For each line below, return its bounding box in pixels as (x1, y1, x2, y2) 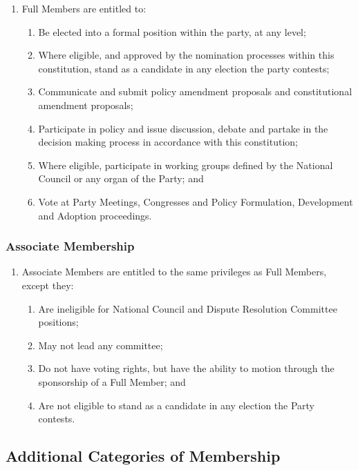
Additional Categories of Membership (6, 445, 281, 467)
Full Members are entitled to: (21, 1, 147, 15)
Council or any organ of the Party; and (38, 171, 204, 186)
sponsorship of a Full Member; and (38, 374, 186, 389)
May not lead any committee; (38, 337, 163, 352)
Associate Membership (6, 237, 135, 255)
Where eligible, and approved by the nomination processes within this (38, 48, 335, 62)
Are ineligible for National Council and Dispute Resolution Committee (38, 301, 337, 315)
